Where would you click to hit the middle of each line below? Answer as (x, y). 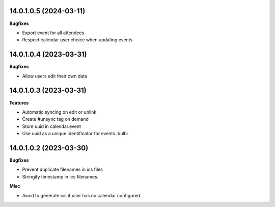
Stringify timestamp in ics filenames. (60, 176)
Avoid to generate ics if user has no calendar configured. (82, 195)
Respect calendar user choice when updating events (77, 40)
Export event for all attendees (53, 33)
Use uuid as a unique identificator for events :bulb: (75, 134)
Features (19, 102)
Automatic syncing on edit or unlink (59, 112)
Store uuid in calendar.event (52, 126)
